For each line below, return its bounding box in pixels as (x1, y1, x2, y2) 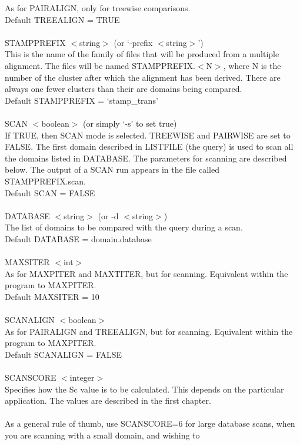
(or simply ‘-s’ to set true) (83, 117, 177, 129)
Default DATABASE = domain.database (5, 232, 152, 245)
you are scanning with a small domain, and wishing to (5, 428, 200, 441)
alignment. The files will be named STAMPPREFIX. (5, 59, 195, 71)
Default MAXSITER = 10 (5, 290, 99, 302)
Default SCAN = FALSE (5, 186, 95, 199)
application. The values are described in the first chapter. (5, 394, 211, 407)
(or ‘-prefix (114, 36, 153, 48)
